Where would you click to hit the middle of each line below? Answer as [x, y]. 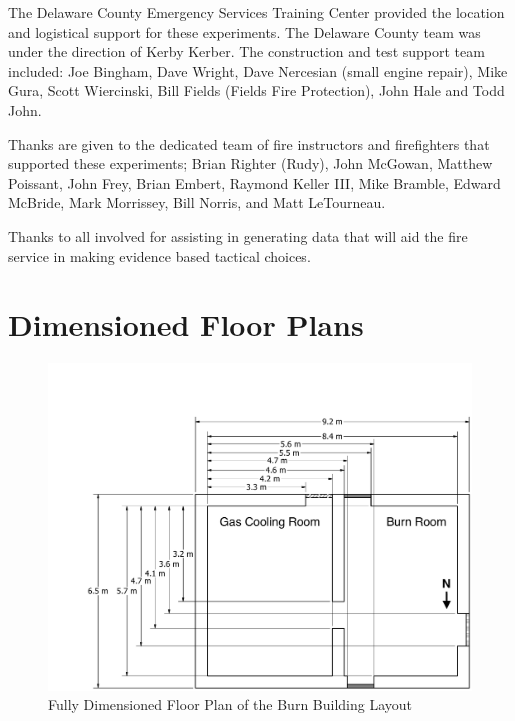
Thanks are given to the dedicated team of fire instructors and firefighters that [249, 143]
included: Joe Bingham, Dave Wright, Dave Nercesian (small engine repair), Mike [258, 70]
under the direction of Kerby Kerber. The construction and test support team [246, 51]
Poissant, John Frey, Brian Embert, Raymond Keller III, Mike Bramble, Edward [254, 182]
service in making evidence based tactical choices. [159, 255]
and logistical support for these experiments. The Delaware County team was [244, 31]
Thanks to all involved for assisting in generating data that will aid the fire [238, 235]
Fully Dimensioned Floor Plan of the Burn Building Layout [230, 704]
